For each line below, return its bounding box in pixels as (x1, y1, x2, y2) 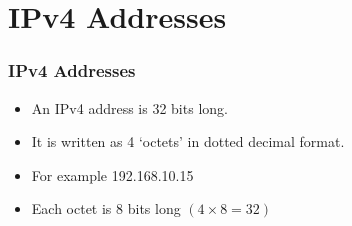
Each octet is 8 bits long (31, 198, 181, 219)
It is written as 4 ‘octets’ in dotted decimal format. (31, 131, 345, 152)
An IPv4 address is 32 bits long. (31, 97, 228, 118)
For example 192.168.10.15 (31, 164, 194, 185)
